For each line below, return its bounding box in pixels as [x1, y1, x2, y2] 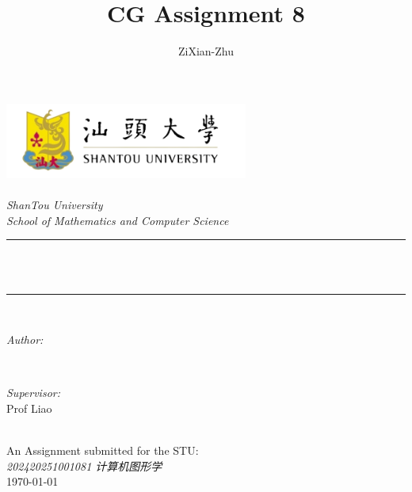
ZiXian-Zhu [177, 43, 234, 59]
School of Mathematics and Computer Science [6, 212, 229, 228]
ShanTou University [6, 196, 103, 213]
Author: [6, 331, 44, 348]
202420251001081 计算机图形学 [6, 457, 162, 474]
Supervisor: [6, 384, 60, 401]
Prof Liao [6, 399, 52, 416]
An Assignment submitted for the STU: [6, 442, 199, 459]
